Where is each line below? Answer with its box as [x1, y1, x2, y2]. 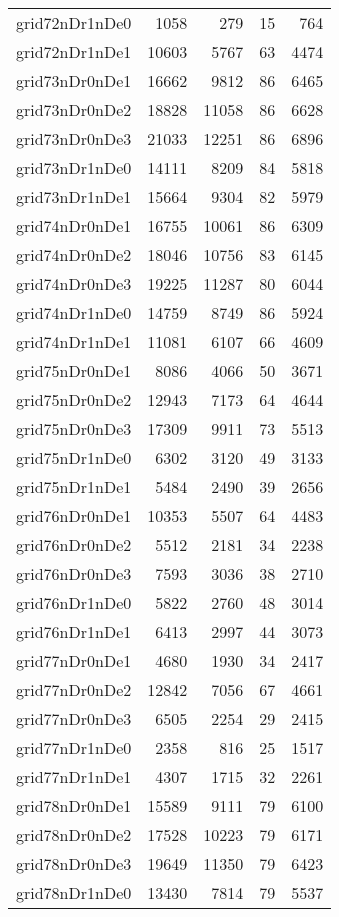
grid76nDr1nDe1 [16, 620, 132, 643]
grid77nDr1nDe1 [16, 765, 132, 788]
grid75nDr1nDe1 [16, 475, 132, 498]
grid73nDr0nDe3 [16, 127, 132, 150]
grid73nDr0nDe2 [16, 98, 132, 121]
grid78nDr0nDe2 [16, 823, 132, 846]
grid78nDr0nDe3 [16, 852, 132, 875]
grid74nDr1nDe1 [16, 330, 132, 353]
